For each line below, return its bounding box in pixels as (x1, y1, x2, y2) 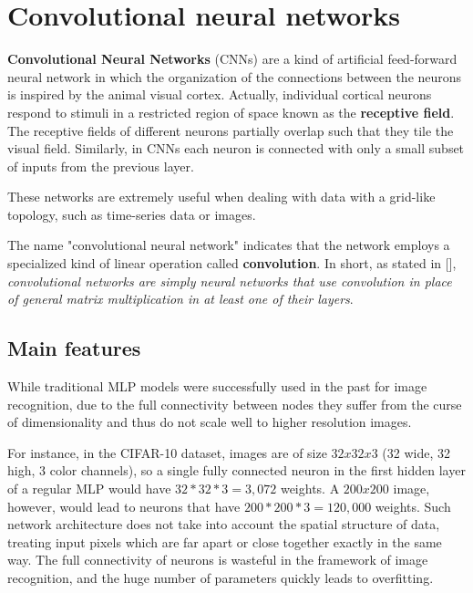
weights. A (280, 479, 340, 498)
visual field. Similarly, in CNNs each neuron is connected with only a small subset (7, 139, 465, 158)
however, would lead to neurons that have (7, 496, 241, 515)
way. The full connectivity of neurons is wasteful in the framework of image (7, 550, 428, 569)
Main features (7, 334, 141, 362)
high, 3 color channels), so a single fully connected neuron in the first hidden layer (7, 461, 466, 480)
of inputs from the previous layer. (7, 156, 194, 175)
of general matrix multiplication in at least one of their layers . (7, 289, 354, 308)
